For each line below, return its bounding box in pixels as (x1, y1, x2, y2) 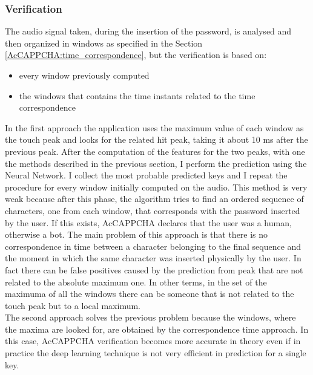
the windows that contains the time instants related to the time (19, 89, 255, 102)
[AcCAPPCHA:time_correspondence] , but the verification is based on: (5, 48, 267, 61)
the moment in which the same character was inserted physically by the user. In (5, 252, 301, 264)
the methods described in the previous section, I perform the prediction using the (5, 157, 307, 169)
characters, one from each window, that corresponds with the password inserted (5, 204, 300, 217)
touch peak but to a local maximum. (5, 299, 140, 311)
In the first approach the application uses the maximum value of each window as (5, 121, 304, 134)
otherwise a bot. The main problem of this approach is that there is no (5, 228, 268, 241)
